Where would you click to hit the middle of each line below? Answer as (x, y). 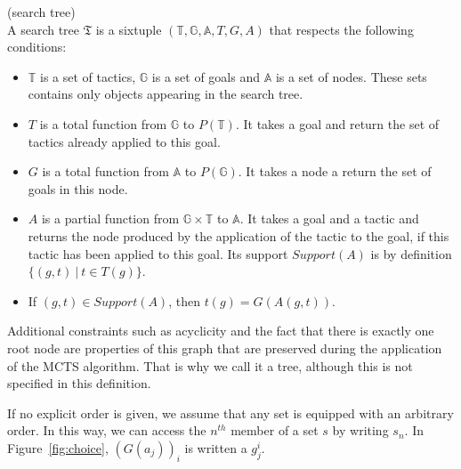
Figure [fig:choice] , (58, 447)
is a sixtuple (129, 29)
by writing (360, 430)
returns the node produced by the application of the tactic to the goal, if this (239, 235)
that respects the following (341, 29)
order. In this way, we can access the (107, 430)
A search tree (44, 29)
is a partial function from (110, 218)
